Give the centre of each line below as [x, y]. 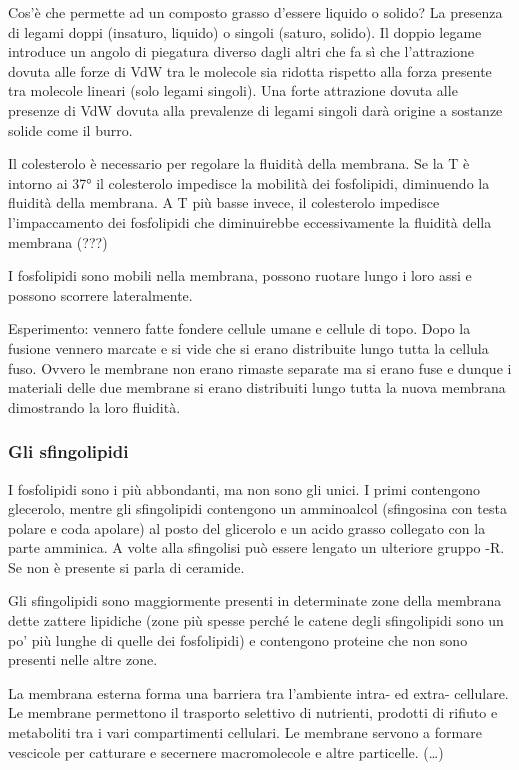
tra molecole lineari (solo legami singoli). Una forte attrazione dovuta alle [233, 90]
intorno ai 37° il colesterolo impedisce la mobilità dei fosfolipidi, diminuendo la [249, 182]
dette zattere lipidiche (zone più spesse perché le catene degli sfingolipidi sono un [256, 620]
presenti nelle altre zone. [83, 659]
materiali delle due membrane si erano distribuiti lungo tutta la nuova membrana [257, 387]
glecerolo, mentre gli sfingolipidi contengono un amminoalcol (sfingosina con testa [257, 508]
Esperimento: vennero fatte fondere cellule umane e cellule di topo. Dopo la [239, 328]
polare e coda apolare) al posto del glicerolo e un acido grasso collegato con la [247, 527]
